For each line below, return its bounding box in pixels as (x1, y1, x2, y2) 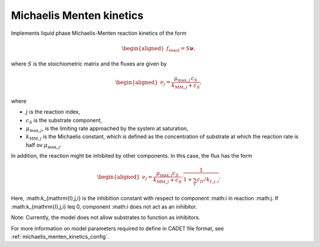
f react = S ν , (166, 45, 196, 53)
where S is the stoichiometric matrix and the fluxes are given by (11, 60, 167, 67)
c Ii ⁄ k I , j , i (196, 176, 219, 184)
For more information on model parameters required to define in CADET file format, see (11, 225, 225, 232)
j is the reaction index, (25, 108, 81, 115)
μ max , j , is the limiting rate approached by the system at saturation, (25, 125, 189, 133)
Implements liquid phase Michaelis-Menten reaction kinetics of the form (11, 30, 187, 37)
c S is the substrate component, (25, 116, 103, 125)
